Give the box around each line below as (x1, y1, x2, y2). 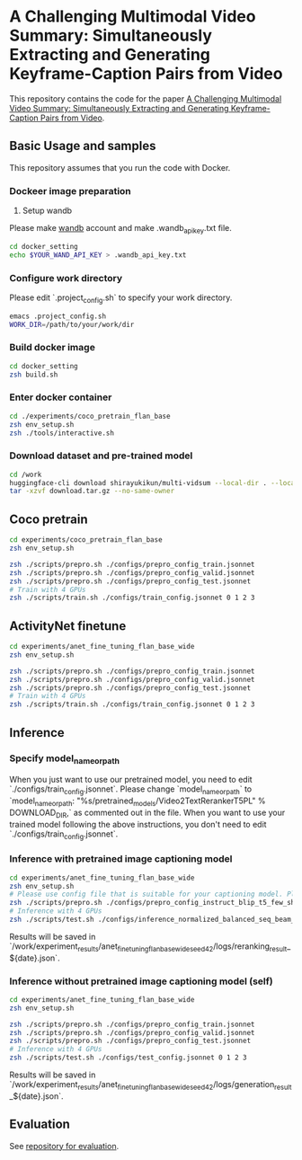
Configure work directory (9, 271, 123, 284)
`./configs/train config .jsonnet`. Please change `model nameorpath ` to (9, 784, 253, 796)
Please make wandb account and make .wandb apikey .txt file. (9, 223, 232, 235)
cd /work (9, 470, 42, 479)
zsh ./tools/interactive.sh (9, 429, 115, 438)
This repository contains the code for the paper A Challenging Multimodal (9, 93, 282, 104)
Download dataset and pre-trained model (9, 449, 193, 462)
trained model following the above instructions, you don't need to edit (9, 819, 267, 829)
